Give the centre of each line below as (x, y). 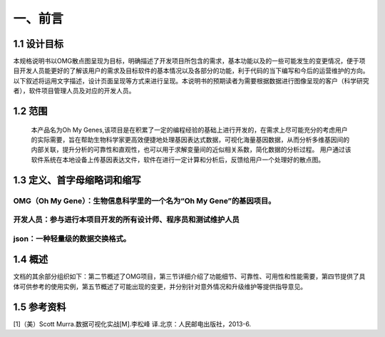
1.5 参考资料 (40, 307)
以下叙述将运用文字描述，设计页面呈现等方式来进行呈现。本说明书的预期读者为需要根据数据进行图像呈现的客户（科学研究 (191, 81)
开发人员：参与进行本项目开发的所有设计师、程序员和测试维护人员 (127, 219)
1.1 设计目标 (38, 44)
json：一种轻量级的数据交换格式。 (72, 239)
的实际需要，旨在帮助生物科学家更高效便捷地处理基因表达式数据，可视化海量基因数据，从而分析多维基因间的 (190, 140)
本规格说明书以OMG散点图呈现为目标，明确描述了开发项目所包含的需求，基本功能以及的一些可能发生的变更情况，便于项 (189, 61)
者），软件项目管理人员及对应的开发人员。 (74, 91)
